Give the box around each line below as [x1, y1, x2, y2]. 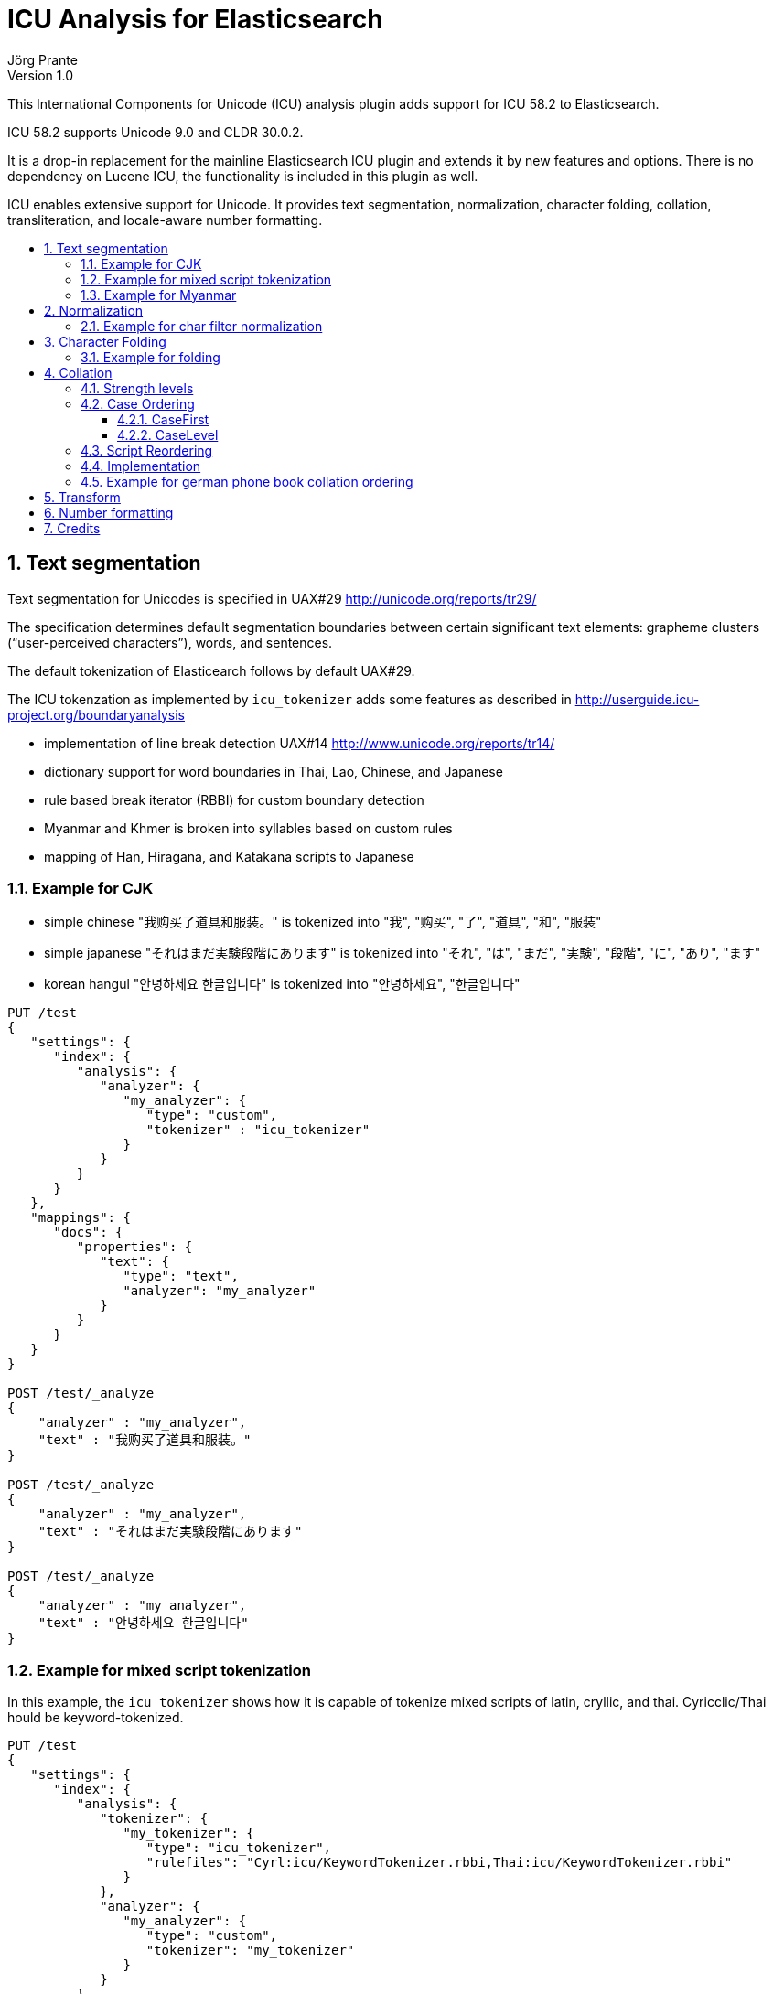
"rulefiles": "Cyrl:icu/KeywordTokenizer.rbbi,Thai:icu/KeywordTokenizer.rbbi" [145, 1855, 733, 1871]
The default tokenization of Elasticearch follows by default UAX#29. [7, 662, 415, 679]
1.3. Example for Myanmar [81, 286, 237, 303]
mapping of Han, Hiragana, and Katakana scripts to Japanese [44, 848, 414, 864]
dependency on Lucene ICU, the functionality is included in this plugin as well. [7, 167, 478, 184]
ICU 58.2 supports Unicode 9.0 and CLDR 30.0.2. [7, 123, 304, 140]
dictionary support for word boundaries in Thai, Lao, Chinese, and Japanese [44, 763, 503, 779]
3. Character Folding [44, 333, 166, 349]
